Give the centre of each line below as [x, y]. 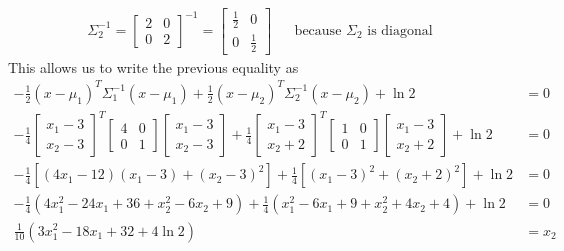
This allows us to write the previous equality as [153, 66]
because [318, 30]
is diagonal [400, 30]
